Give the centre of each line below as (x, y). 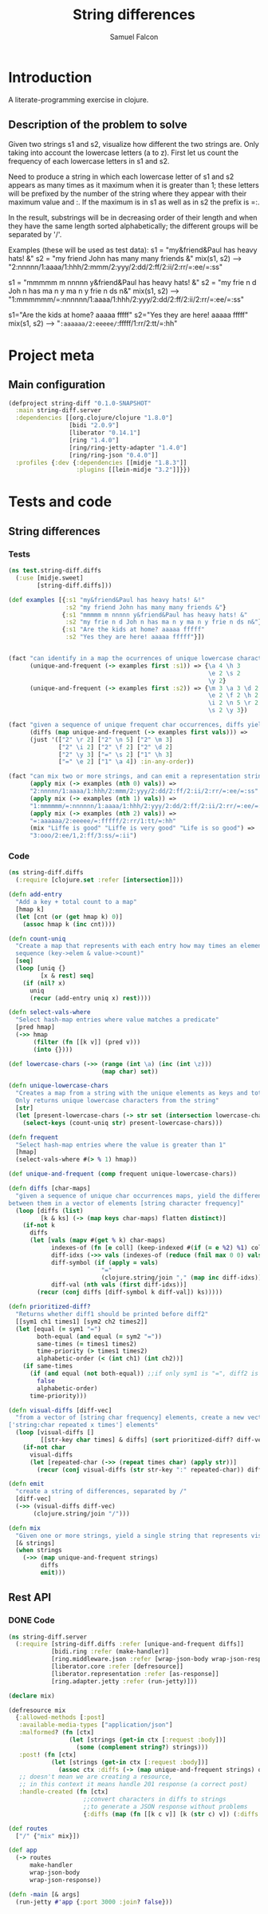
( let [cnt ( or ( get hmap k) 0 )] (69, 917)
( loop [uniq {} (41, 969)
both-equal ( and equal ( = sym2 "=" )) (99, 1336)
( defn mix (25, 1528)
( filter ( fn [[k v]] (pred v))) (87, 1042)
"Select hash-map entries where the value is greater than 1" (121, 1145)
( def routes (28, 1829)
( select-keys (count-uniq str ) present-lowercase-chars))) (123, 1123)
